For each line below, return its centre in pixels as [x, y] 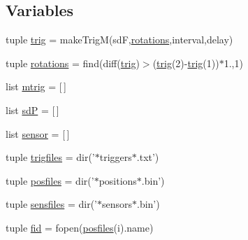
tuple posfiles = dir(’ [50, 180]
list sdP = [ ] [32, 110]
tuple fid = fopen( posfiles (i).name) [80, 227]
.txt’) [148, 157]
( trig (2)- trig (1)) [186, 63]
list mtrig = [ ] [36, 86]
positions [118, 180]
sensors [117, 204]
